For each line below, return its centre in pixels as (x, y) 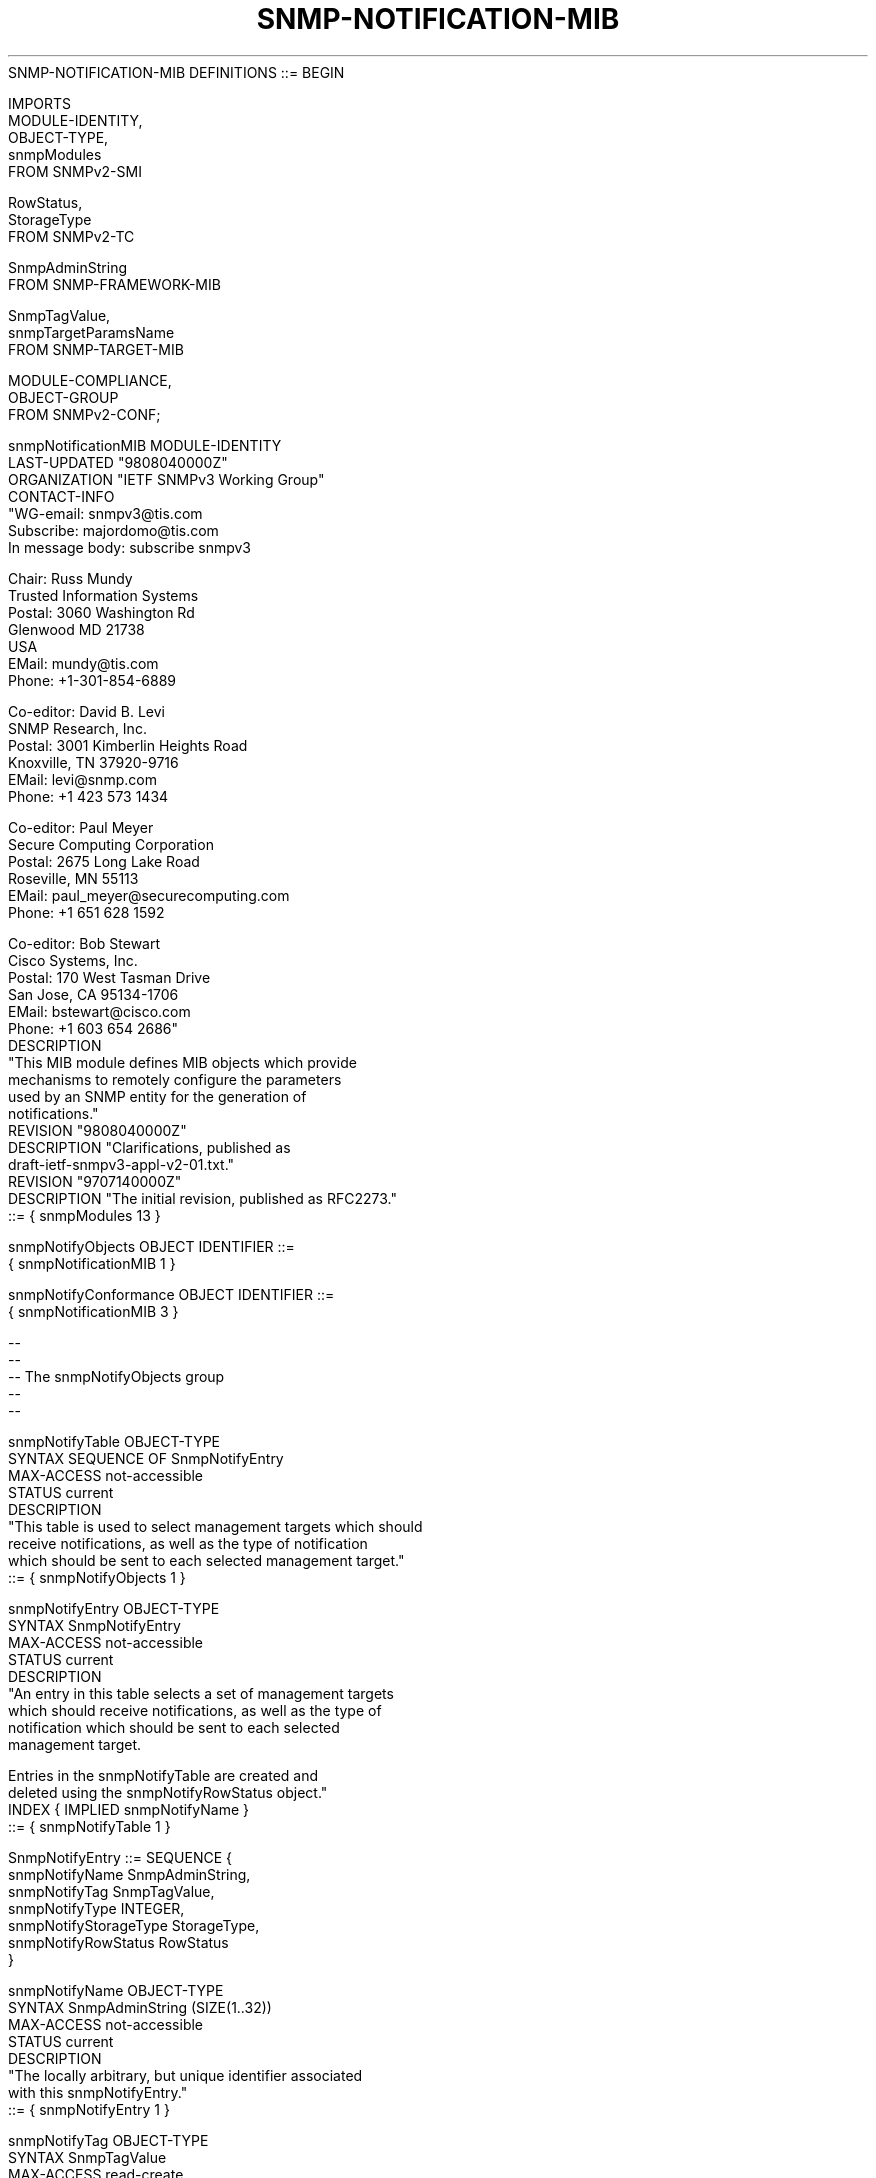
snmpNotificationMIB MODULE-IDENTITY (145, 445)
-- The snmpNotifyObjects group (116, 1376)
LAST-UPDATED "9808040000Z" (118, 462)
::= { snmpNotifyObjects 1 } (97, 1577)
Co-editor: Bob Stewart (84, 943)
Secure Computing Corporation (111, 844)
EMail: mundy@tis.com (83, 663)
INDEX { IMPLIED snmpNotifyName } (128, 1809)
